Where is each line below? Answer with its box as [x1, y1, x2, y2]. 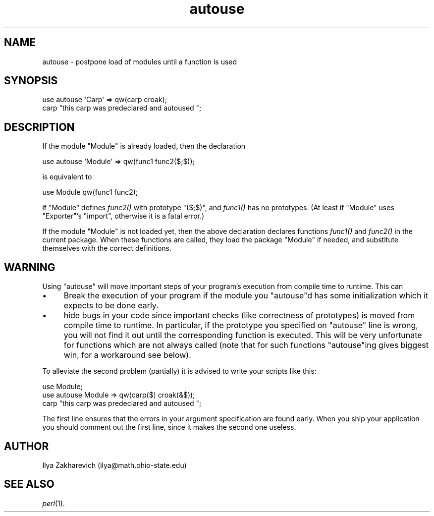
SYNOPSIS [4, 74, 58, 87]
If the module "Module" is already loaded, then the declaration [42, 142, 246, 151]
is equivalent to [42, 172, 92, 181]
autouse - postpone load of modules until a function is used [42, 57, 237, 66]
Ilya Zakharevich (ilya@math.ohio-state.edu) [42, 460, 187, 469]
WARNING [4, 261, 55, 274]
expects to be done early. [63, 300, 159, 311]
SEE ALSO [4, 478, 54, 491]
